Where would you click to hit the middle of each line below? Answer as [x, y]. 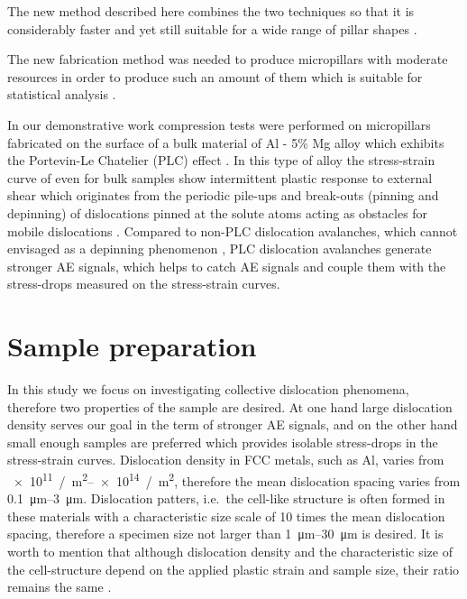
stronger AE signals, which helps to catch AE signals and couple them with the [227, 266]
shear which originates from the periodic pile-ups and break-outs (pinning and [223, 195]
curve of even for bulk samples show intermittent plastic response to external [220, 177]
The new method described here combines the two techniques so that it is [211, 11]
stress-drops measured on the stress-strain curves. [144, 284]
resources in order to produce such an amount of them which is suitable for [215, 76]
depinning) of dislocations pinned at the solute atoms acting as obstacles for [218, 212]
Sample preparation [132, 346]
